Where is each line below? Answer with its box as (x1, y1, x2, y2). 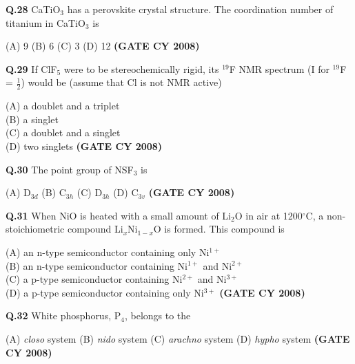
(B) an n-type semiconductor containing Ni (6, 258, 187, 272)
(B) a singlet (6, 111, 59, 126)
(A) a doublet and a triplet (6, 98, 120, 113)
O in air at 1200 (234, 208, 303, 222)
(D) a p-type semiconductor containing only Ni (6, 285, 204, 299)
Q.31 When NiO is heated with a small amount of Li (6, 208, 232, 222)
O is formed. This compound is (153, 222, 285, 236)
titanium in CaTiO (6, 15, 85, 30)
